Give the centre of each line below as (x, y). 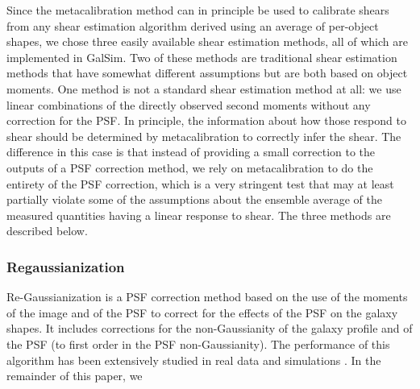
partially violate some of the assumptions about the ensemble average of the (194, 199)
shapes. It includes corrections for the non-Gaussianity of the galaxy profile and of (210, 328)
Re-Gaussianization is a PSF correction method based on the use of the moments (207, 297)
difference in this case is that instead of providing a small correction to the (191, 152)
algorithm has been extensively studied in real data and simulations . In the (194, 360)
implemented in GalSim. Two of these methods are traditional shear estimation (202, 57)
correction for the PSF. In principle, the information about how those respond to (206, 120)
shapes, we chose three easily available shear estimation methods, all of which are (207, 41)
